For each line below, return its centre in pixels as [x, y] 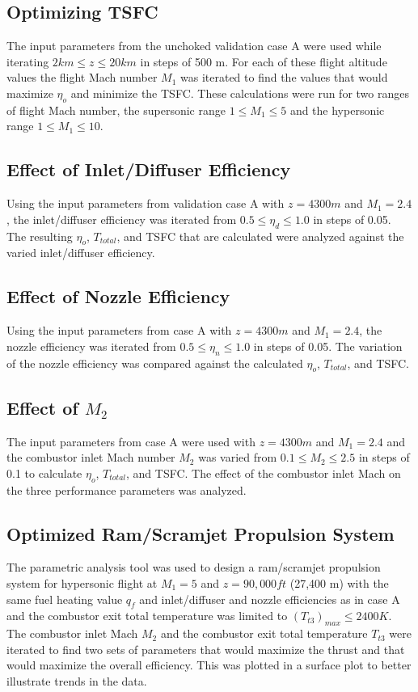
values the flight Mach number [82, 77]
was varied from [238, 457]
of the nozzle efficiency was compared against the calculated [155, 363]
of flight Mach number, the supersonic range [116, 110]
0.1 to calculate [44, 473]
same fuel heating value [65, 599]
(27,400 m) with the [339, 582]
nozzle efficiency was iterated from [91, 346]
